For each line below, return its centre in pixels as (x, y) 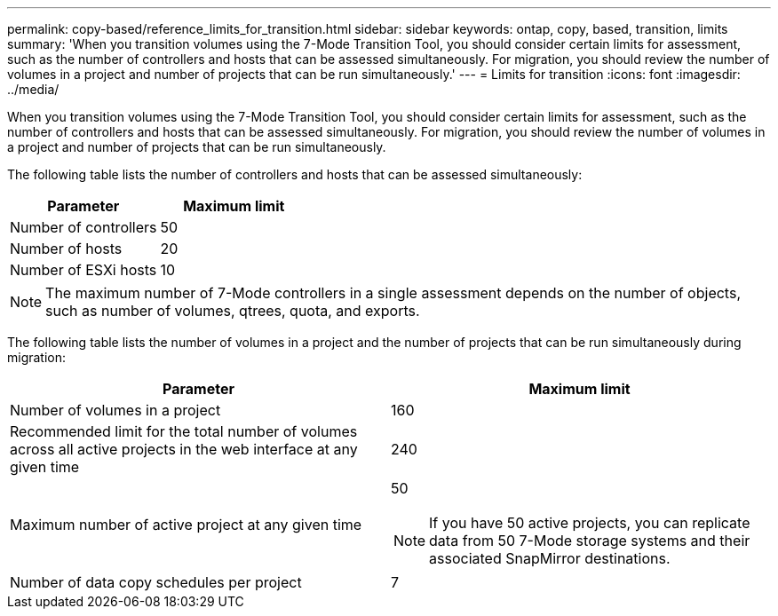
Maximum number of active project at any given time (186, 525)
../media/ (33, 89)
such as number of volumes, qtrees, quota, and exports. (233, 311)
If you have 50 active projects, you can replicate (590, 523)
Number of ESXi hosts (83, 270)
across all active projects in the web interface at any (184, 449)
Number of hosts (66, 249)
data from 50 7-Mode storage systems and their (590, 541)
